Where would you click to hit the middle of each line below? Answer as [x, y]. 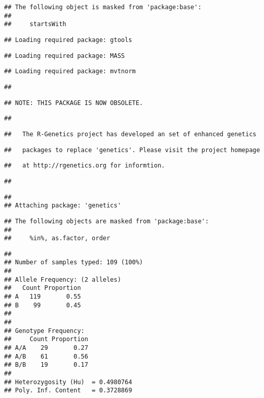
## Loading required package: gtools [68, 40]
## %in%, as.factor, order [57, 238]
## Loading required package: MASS [65, 56]
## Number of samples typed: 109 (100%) [74, 263]
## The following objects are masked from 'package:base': [106, 221]
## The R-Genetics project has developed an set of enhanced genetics [130, 134]
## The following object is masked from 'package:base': [103, 7]
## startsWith [35, 24]
